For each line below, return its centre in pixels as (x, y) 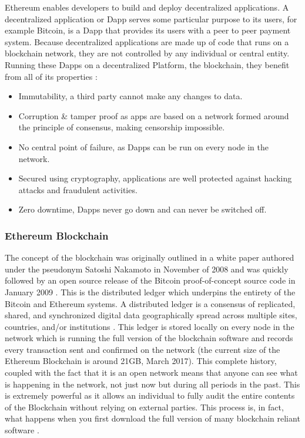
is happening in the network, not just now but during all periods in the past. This (152, 384)
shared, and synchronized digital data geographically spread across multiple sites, (151, 315)
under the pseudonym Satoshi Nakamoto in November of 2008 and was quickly (147, 269)
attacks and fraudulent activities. (78, 189)
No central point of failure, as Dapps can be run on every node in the (143, 146)
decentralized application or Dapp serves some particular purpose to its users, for (151, 18)
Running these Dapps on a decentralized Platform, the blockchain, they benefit (147, 64)
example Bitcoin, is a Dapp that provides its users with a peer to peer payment (148, 30)
